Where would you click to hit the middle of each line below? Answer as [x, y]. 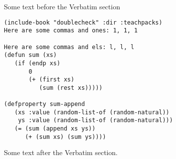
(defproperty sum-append [44, 104]
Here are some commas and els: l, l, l [69, 47]
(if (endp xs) [37, 63]
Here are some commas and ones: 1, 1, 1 [71, 31]
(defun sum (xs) [30, 55]
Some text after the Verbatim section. [61, 152]
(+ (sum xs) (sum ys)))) [65, 137]
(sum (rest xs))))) [71, 88]
